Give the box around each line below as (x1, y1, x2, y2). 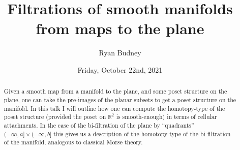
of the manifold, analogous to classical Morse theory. (4, 138, 143, 146)
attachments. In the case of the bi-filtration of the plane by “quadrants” (4, 121, 194, 129)
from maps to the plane (36, 18, 204, 39)
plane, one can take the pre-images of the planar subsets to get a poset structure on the (4, 95, 236, 104)
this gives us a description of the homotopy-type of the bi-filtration (53, 129, 231, 138)
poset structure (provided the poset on (4, 112, 106, 121)
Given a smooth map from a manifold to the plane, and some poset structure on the (4, 87, 227, 96)
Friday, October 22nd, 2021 (77, 64, 163, 75)
